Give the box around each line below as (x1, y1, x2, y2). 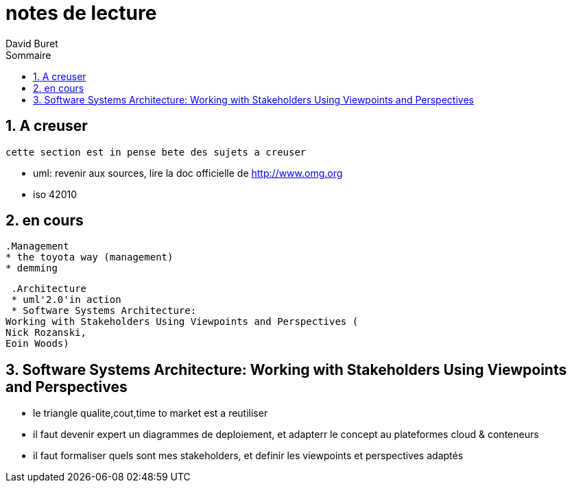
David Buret (5, 37, 58, 49)
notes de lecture (5, 1, 157, 25)
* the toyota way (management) (5, 252, 174, 263)
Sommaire (5, 49, 51, 61)
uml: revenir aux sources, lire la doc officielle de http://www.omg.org (33, 167, 343, 179)
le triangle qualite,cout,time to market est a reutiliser (33, 407, 268, 419)
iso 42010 (33, 188, 78, 200)
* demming (5, 263, 58, 274)
